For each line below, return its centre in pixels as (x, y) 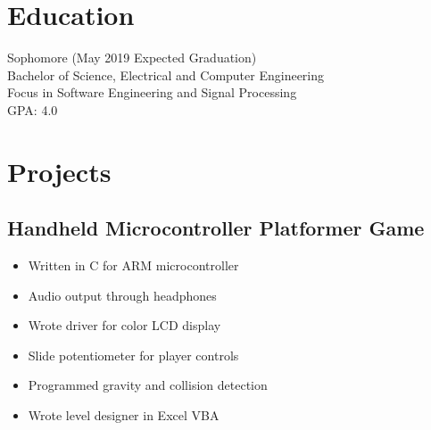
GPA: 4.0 (33, 109)
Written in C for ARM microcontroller (133, 265)
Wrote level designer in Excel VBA (124, 415)
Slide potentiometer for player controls (133, 355)
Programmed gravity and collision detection (148, 385)
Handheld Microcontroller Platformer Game (216, 228)
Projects (59, 171)
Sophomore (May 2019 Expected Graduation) (132, 58)
